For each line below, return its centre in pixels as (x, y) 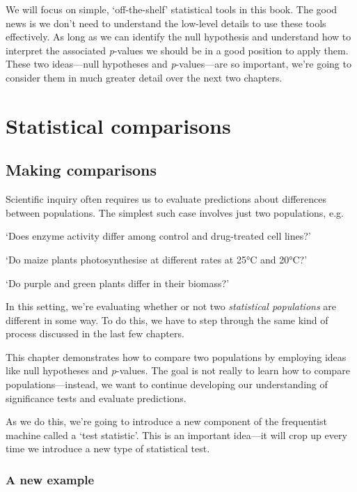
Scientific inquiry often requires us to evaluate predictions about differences (166, 199)
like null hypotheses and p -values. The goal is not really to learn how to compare (178, 370)
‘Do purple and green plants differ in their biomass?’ (118, 283)
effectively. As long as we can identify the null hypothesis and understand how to (178, 37)
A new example (50, 479)
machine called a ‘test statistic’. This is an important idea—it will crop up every (176, 435)
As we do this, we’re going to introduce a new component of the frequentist (166, 421)
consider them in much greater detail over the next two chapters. (144, 77)
